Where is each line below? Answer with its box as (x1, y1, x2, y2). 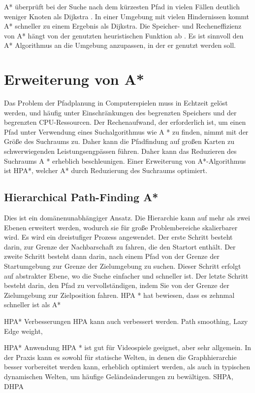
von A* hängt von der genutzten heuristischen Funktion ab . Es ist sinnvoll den (4, 30, 244, 40)
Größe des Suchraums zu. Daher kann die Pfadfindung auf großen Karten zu (4, 136, 234, 146)
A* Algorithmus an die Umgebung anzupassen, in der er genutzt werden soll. (4, 40, 236, 50)
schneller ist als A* (4, 299, 61, 310)
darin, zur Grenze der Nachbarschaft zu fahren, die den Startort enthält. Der (4, 241, 236, 251)
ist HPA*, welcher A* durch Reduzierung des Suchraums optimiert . (4, 165, 208, 176)
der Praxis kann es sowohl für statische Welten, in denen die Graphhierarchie (4, 352, 237, 362)
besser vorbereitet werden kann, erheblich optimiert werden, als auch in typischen (4, 361, 250, 372)
